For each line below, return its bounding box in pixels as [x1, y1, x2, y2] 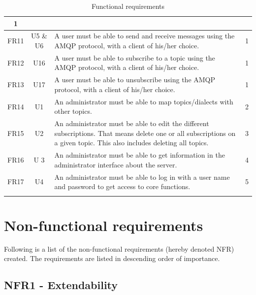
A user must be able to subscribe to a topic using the [54, 52, 215, 63]
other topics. [54, 106, 92, 116]
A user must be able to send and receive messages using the [54, 31, 235, 41]
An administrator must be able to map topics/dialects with [54, 96, 233, 106]
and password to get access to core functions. [54, 181, 191, 192]
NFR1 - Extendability [4, 277, 118, 293]
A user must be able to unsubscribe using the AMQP [54, 74, 216, 85]
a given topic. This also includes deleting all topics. [54, 137, 209, 148]
